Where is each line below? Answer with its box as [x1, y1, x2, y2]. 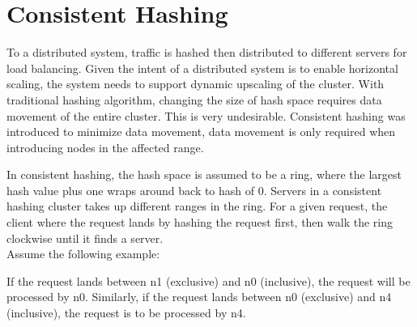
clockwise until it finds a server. [6, 229, 164, 246]
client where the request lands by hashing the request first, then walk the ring [6, 214, 393, 231]
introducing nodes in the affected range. [6, 138, 204, 155]
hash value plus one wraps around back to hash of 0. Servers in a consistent [6, 181, 382, 198]
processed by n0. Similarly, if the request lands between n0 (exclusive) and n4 [6, 288, 392, 305]
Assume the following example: [6, 245, 160, 262]
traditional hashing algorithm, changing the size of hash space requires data [6, 91, 382, 108]
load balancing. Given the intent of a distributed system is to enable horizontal [6, 59, 398, 76]
